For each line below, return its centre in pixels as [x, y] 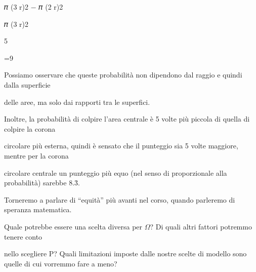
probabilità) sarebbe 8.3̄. [42, 183]
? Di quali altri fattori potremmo [201, 226]
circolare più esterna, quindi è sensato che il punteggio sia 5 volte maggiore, [121, 146]
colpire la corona [30, 128]
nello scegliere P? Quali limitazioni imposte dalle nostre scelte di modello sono [125, 254]
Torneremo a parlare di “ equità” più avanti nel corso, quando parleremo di [120, 199]
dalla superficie [27, 84]
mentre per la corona [36, 155]
